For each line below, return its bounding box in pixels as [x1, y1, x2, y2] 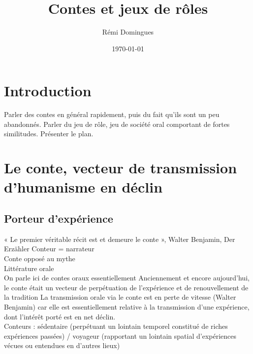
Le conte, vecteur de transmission [4, 157, 237, 178]
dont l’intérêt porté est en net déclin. [4, 311, 116, 321]
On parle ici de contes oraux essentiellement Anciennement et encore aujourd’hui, [4, 273, 250, 283]
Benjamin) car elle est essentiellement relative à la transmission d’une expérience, [4, 301, 250, 312]
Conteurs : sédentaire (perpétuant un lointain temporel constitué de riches [4, 321, 228, 331]
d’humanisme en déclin [4, 177, 163, 197]
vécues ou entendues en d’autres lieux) [4, 340, 120, 351]
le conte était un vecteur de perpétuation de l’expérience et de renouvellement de [4, 282, 249, 292]
